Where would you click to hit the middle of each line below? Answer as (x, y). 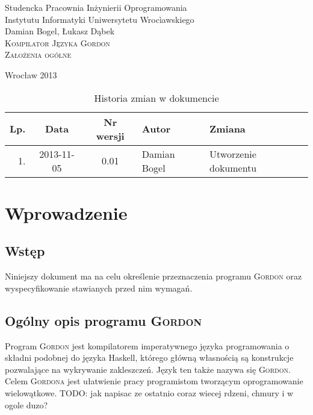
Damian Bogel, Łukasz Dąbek (60, 31)
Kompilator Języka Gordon (57, 42)
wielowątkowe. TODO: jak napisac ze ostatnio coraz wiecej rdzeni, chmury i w (149, 392)
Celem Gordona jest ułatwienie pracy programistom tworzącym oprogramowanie (154, 381)
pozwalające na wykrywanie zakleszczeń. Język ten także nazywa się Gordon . (148, 369)
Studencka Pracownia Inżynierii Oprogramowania (96, 7)
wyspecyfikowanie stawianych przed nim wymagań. (99, 288)
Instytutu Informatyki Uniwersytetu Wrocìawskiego (100, 19)
